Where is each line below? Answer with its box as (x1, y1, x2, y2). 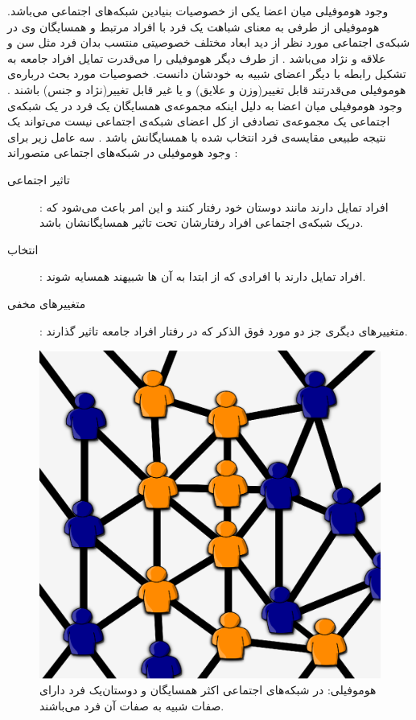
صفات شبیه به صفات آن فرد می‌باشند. (39, 697, 224, 714)
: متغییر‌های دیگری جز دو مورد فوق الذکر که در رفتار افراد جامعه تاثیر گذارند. (39, 322, 408, 339)
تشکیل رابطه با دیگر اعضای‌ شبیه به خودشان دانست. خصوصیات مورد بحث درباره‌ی (7, 65, 406, 82)
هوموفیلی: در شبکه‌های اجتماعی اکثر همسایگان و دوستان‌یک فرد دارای (39, 681, 377, 698)
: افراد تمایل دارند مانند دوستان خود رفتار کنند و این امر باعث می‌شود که (39, 198, 389, 215)
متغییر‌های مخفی (7, 294, 86, 311)
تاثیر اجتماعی (7, 171, 70, 187)
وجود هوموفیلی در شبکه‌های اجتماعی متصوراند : (7, 144, 238, 161)
